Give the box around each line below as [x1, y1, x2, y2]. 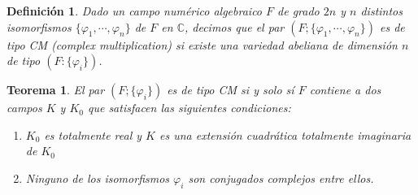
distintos [360, 2, 403, 19]
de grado [277, 2, 320, 19]
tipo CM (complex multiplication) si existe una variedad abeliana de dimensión [7, 36, 398, 53]
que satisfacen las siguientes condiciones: [87, 99, 291, 116]
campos [7, 99, 42, 116]
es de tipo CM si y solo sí [167, 81, 294, 98]
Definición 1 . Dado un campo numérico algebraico [7, 2, 263, 19]
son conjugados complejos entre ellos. [188, 169, 374, 186]
